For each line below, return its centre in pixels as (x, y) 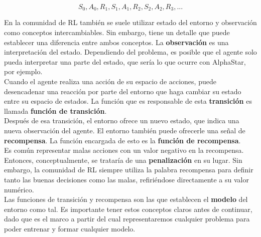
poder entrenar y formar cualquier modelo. (70, 228)
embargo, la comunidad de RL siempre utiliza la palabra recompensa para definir (129, 170)
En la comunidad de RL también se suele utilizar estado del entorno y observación (130, 22)
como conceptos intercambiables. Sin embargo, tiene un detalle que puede (117, 32)
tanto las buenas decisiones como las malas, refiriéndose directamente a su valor (126, 179)
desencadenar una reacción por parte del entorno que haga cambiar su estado (123, 91)
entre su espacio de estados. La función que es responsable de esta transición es (128, 101)
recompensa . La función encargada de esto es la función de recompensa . (122, 140)
